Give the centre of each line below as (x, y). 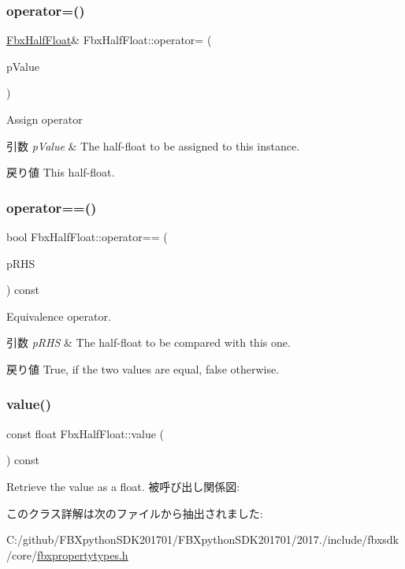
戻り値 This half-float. (61, 172)
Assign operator (45, 119)
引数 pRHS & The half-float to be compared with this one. (149, 342)
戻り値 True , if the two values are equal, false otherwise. (143, 368)
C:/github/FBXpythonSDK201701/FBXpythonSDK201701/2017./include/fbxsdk (202, 539)
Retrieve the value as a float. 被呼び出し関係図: (123, 486)
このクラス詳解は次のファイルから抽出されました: (135, 513)
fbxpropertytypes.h (82, 554)
